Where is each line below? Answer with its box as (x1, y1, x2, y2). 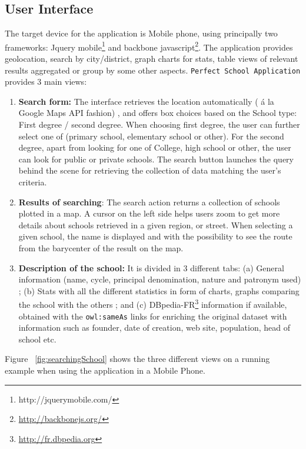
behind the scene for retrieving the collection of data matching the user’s (18, 164, 281, 177)
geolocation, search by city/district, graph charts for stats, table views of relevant (5, 52, 298, 65)
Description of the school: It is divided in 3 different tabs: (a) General (18, 261, 284, 274)
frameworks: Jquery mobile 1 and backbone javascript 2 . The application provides (5, 39, 293, 53)
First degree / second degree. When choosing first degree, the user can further (18, 118, 300, 131)
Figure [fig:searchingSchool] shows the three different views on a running (5, 352, 270, 365)
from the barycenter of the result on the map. (18, 242, 184, 254)
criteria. (18, 176, 47, 188)
